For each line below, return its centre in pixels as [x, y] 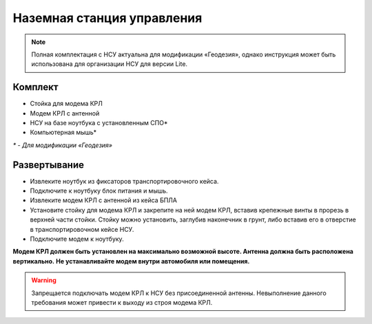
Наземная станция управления [107, 18]
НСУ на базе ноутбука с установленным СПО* [99, 123]
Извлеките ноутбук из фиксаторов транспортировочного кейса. [124, 181]
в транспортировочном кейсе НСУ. [82, 229]
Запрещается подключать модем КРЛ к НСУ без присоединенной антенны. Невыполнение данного [179, 293]
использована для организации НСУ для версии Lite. [110, 64]
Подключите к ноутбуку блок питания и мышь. [99, 191]
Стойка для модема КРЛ [66, 104]
